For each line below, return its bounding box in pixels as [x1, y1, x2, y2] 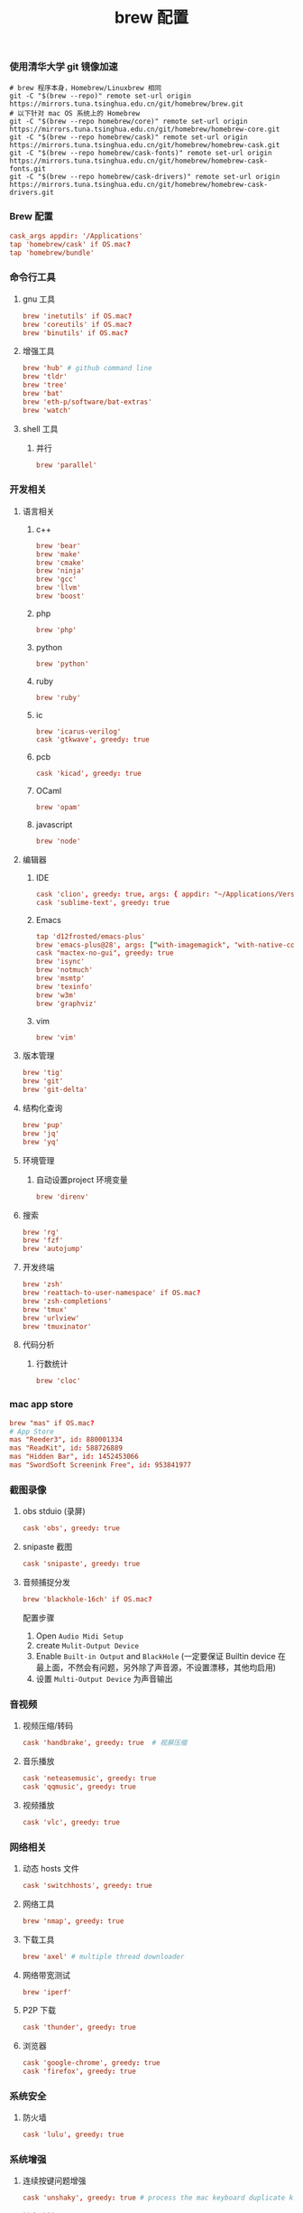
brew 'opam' [35, 803, 81, 812]
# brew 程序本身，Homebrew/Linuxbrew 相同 [9, 83, 162, 92]
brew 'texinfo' [35, 982, 93, 991]
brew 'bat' [22, 389, 64, 398]
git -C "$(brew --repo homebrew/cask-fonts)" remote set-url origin [9, 148, 272, 157]
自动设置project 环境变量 [35, 1174, 128, 1185]
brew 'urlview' [22, 1313, 80, 1322]
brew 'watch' [22, 406, 72, 415]
